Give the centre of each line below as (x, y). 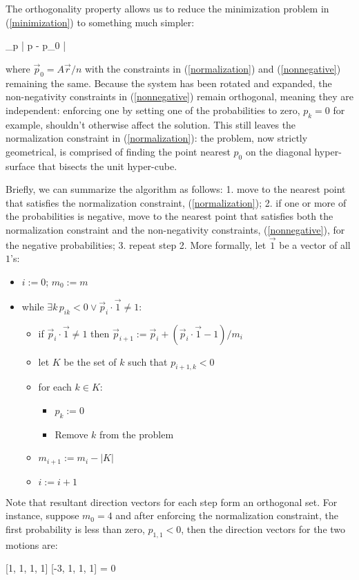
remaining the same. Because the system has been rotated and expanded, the (169, 83)
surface (20, 166)
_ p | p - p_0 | (36, 45)
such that (148, 361)
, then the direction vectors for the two (263, 528)
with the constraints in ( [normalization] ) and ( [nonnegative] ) (213, 68)
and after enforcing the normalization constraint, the (227, 515)
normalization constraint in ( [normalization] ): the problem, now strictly (157, 138)
